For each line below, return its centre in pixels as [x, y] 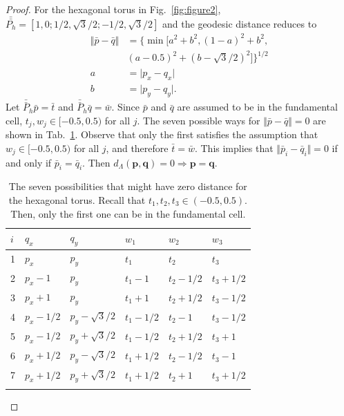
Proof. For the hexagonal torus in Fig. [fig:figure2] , [113, 9]
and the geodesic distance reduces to [240, 24]
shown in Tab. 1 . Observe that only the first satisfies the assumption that [162, 134]
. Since [126, 107]
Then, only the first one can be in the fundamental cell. [128, 213]
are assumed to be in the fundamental [257, 107]
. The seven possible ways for [199, 120]
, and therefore [137, 148]
